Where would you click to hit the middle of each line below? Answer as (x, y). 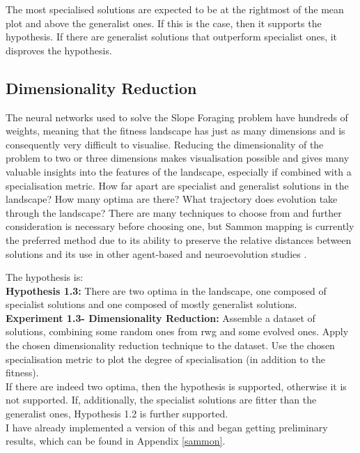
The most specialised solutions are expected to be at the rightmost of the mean (175, 9)
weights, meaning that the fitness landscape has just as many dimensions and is (175, 131)
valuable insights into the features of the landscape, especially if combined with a (179, 171)
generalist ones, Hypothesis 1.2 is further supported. (117, 414)
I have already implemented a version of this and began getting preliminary (167, 427)
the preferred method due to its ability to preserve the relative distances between (179, 239)
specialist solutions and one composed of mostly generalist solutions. (151, 304)
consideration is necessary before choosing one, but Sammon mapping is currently (180, 226)
